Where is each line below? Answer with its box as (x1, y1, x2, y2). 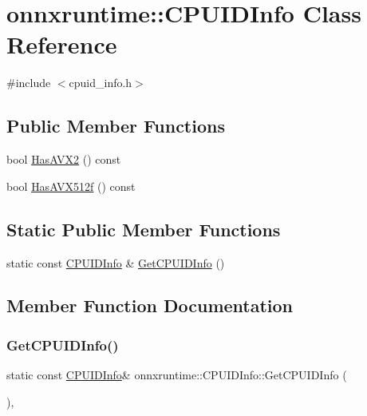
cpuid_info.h (69, 74, 132, 91)
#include (6, 74, 51, 91)
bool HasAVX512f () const (6, 177, 136, 194)
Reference (6, 28, 117, 61)
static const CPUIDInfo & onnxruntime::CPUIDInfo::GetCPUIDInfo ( (6, 366, 347, 383)
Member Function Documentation (6, 293, 294, 318)
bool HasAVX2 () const (6, 151, 121, 168)
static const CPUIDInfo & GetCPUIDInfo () (6, 254, 225, 271)
